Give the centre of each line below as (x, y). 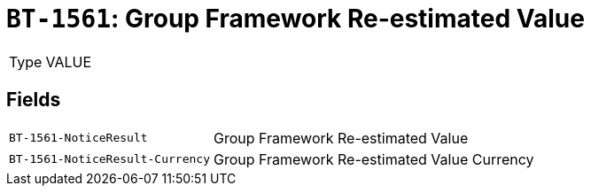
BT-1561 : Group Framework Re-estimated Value (295, 19)
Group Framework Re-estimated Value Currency (373, 159)
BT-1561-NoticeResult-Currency (109, 159)
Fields (34, 100)
